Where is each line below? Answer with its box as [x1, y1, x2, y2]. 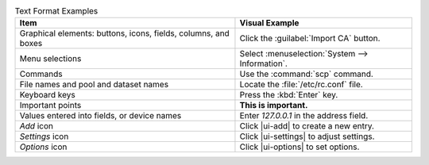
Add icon [19, 121, 53, 132]
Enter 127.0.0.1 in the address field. [239, 110, 369, 121]
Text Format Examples [14, 6, 99, 17]
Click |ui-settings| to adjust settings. [239, 131, 375, 142]
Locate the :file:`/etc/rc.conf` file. [239, 79, 363, 90]
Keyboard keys [19, 90, 75, 101]
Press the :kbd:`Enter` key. [239, 90, 338, 101]
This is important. [239, 100, 308, 111]
